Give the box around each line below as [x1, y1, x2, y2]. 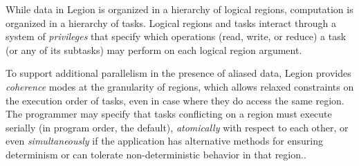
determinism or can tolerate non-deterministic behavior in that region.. [6, 147, 306, 161]
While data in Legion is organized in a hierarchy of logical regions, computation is [6, 2, 353, 16]
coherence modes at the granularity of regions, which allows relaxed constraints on [6, 79, 354, 93]
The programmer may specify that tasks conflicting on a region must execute [6, 107, 332, 121]
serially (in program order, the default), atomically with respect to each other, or [6, 120, 349, 134]
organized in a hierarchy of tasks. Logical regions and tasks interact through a [6, 15, 336, 30]
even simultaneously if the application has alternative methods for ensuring [6, 133, 323, 148]
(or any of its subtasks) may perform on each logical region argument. [6, 42, 302, 57]
